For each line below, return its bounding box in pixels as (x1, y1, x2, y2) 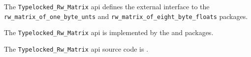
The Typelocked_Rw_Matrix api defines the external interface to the (4, 1, 210, 11)
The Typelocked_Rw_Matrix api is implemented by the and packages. (4, 27, 214, 38)
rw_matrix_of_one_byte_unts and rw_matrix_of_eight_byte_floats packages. (4, 11, 248, 21)
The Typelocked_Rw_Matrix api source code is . (4, 43, 149, 54)
